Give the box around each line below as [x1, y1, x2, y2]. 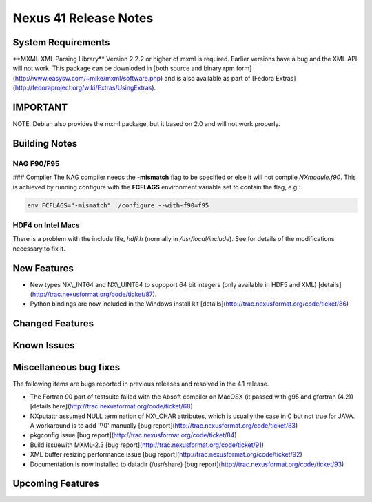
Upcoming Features [12, 478, 99, 490]
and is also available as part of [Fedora [164, 74, 275, 82]
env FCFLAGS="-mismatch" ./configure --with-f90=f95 [27, 201, 209, 209]
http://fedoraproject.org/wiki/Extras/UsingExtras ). [14, 83, 156, 92]
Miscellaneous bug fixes [12, 362, 121, 373]
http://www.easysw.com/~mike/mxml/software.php [14, 74, 161, 82]
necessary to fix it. [12, 244, 65, 253]
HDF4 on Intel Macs [12, 220, 80, 230]
